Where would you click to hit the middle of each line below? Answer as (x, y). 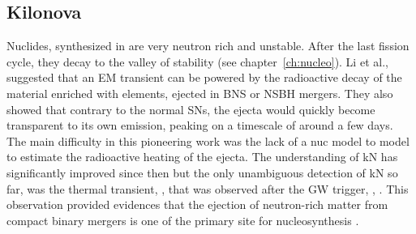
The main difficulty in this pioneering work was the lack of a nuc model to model (208, 140)
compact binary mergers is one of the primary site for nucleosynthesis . (183, 220)
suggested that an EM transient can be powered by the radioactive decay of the (204, 77)
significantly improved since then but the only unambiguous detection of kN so (202, 172)
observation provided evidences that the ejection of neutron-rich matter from (197, 204)
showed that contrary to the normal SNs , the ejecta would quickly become (191, 109)
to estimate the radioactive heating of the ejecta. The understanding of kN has (202, 157)
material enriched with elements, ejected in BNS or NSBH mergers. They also (200, 93)
